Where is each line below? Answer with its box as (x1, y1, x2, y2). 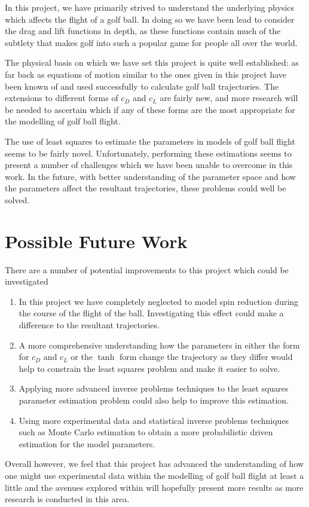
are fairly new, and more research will (160, 91, 298, 104)
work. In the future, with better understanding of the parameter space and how (5, 170, 296, 182)
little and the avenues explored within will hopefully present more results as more (5, 481, 304, 493)
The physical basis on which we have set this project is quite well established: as (5, 56, 299, 69)
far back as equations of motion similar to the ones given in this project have (5, 68, 287, 80)
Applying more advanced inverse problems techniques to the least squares (19, 382, 289, 395)
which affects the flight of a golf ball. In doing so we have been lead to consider (5, 13, 295, 25)
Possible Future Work (5, 228, 188, 253)
